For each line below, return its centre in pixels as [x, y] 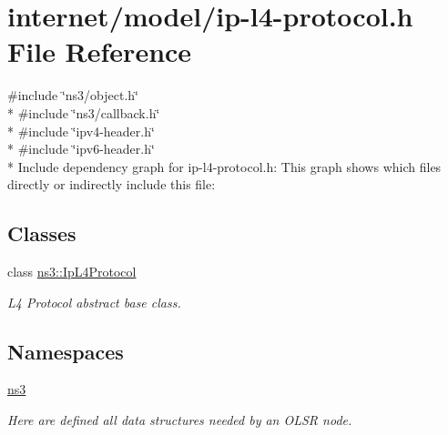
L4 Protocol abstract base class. [94, 302]
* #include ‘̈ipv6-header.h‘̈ [81, 149]
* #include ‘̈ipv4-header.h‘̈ [81, 131]
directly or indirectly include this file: [112, 184]
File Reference [100, 51]
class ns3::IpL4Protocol [72, 272]
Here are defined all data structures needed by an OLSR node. [180, 420]
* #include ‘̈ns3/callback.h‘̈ [84, 112]
